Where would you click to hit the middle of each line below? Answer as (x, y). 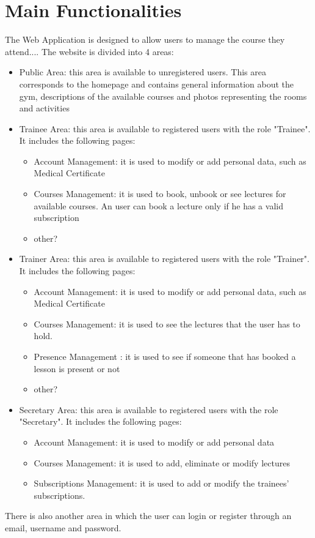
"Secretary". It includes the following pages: (100, 421)
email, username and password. (63, 527)
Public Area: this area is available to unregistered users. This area (143, 72)
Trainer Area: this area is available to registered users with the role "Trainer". (164, 259)
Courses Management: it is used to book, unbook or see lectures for (160, 194)
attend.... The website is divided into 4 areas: (89, 51)
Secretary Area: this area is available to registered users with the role (149, 409)
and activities (44, 108)
